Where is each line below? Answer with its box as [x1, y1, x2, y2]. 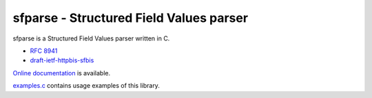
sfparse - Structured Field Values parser [12, 10, 248, 25]
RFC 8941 [30, 47, 58, 55]
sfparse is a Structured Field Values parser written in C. [12, 34, 170, 42]
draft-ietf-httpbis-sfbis [30, 56, 94, 64]
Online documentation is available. [12, 69, 110, 77]
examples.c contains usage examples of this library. [12, 82, 160, 90]
